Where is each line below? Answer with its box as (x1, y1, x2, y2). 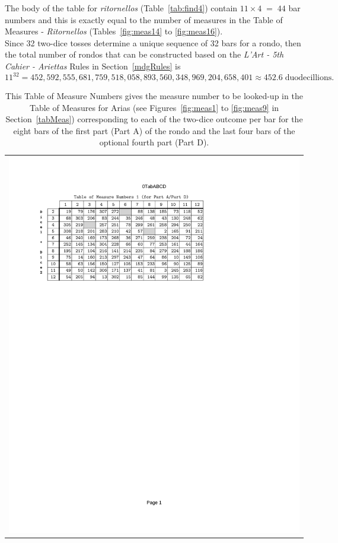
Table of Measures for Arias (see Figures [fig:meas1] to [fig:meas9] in (29, 101, 279, 113)
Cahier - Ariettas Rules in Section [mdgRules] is (5, 59, 181, 72)
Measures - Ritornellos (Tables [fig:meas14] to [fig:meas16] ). (5, 25, 223, 37)
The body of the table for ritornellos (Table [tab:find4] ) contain (5, 2, 238, 14)
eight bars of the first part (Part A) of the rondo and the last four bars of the (13, 124, 295, 136)
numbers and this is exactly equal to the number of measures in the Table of (5, 13, 283, 26)
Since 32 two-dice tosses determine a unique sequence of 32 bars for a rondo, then (5, 36, 301, 49)
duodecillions (285, 74, 332, 82)
